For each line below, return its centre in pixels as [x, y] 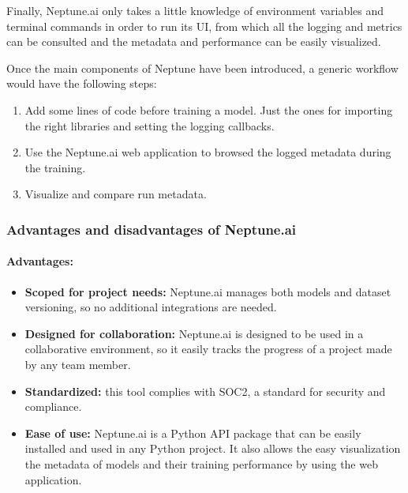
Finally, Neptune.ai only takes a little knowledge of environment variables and [195, 10]
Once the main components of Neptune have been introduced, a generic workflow [202, 68]
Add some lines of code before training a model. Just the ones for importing [209, 109]
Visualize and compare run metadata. [116, 194]
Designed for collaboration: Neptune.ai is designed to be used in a [194, 333]
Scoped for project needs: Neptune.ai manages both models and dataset [208, 291]
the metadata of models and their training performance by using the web [201, 463]
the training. [55, 167]
